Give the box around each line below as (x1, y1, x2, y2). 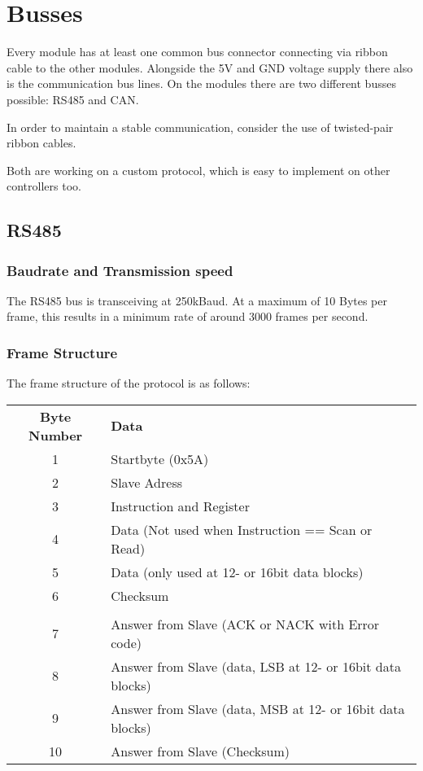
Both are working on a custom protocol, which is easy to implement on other (7, 161, 390, 178)
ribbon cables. (7, 134, 76, 151)
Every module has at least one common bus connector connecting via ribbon (7, 43, 388, 60)
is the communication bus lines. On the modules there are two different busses (7, 75, 396, 92)
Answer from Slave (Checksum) (111, 741, 290, 760)
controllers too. (7, 177, 81, 195)
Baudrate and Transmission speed (7, 260, 233, 280)
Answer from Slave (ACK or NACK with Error (111, 614, 380, 633)
